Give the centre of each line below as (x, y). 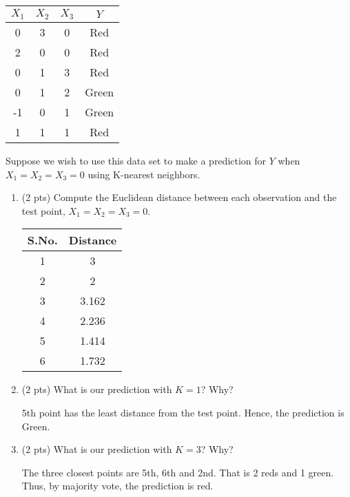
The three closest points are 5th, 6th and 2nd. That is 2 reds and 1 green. (178, 472)
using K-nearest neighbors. (144, 174)
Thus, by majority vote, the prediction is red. (117, 486)
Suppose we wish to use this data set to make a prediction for (136, 160)
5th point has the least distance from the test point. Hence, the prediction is (183, 412)
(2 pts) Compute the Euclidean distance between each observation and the (179, 197)
